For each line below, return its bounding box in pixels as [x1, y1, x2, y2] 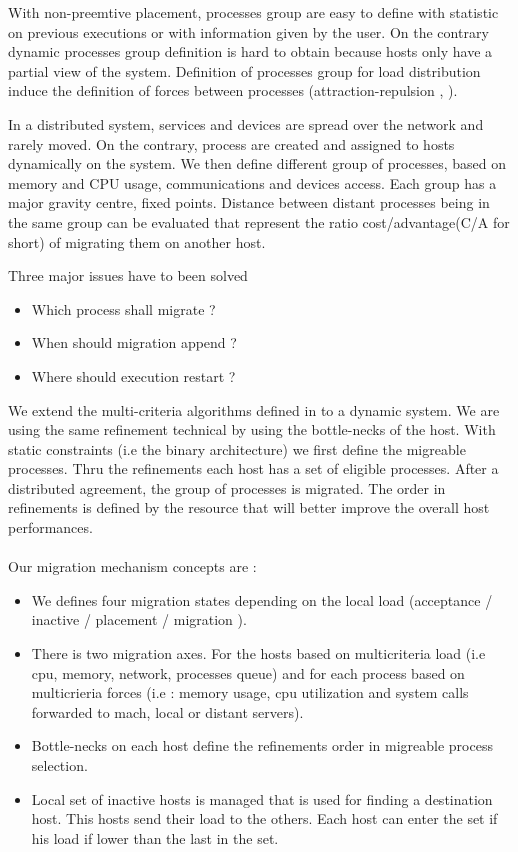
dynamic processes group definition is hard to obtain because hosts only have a [8, 41, 493, 62]
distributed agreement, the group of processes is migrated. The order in [8, 477, 446, 498]
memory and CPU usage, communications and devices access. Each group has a [8, 172, 497, 193]
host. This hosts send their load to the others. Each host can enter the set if [31, 808, 498, 829]
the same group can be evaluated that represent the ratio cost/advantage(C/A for [8, 211, 510, 232]
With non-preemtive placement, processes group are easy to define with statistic [8, 2, 499, 22]
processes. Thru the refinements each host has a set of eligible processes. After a [8, 458, 499, 479]
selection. [31, 755, 88, 775]
